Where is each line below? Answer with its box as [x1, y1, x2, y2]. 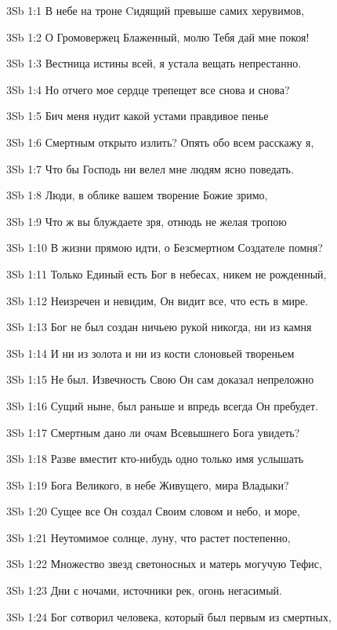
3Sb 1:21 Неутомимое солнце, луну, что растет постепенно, [6, 529, 291, 545]
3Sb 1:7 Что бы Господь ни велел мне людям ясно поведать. [6, 160, 294, 177]
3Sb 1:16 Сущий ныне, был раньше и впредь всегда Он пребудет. [6, 397, 318, 413]
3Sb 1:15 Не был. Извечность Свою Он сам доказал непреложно [6, 371, 314, 388]
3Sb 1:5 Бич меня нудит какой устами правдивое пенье [6, 107, 269, 124]
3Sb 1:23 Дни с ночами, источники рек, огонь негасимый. [6, 582, 282, 599]
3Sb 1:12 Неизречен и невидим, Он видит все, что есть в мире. [6, 292, 309, 308]
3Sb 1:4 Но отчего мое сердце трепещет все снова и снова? [6, 81, 290, 97]
